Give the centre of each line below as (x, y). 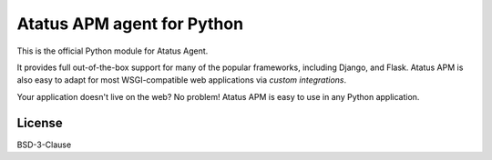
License (40, 123)
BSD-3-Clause (44, 145)
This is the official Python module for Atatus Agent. (113, 51)
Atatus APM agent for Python (130, 24)
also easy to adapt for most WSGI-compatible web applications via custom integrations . (182, 80)
